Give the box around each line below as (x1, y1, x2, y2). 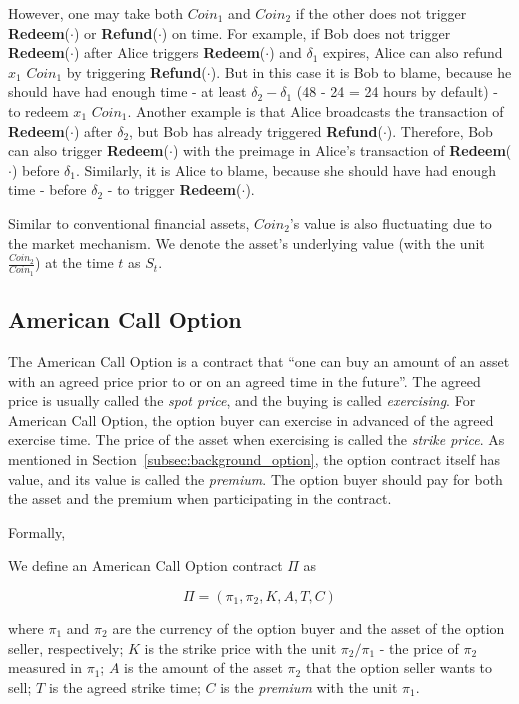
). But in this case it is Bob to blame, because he (210, 61, 512, 82)
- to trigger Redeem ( (107, 179, 242, 200)
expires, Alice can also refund (323, 42, 503, 63)
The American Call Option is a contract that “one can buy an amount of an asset (8, 351, 510, 372)
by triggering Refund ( (66, 61, 207, 82)
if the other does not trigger (295, 3, 467, 23)
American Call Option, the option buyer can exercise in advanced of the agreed (8, 409, 494, 430)
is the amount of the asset (124, 657, 283, 678)
